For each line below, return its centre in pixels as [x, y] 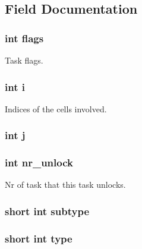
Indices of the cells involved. [56, 108]
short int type [39, 238]
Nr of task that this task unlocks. [65, 185]
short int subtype [47, 211]
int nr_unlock [39, 163]
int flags [24, 38]
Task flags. [24, 60]
